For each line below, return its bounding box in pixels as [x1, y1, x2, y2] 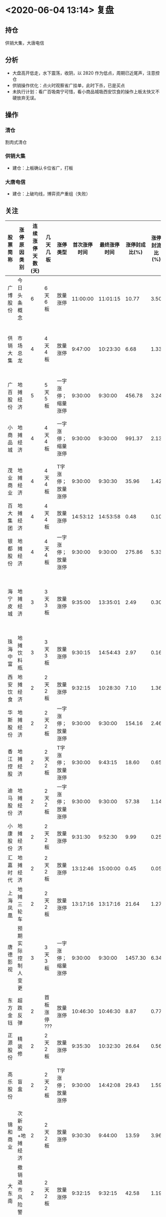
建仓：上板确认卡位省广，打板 [12, 165, 73, 171]
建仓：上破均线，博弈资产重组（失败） [12, 191, 90, 197]
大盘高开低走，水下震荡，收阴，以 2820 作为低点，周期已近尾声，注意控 [12, 70, 160, 76]
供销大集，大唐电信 [5, 40, 44, 46]
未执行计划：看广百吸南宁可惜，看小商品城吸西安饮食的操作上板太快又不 [12, 88, 160, 94]
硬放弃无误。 [12, 95, 39, 101]
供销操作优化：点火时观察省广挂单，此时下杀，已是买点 [12, 82, 125, 88]
